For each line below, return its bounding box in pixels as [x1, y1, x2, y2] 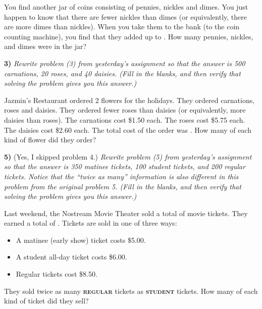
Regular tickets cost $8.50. [16, 269, 97, 279]
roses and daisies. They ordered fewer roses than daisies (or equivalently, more [4, 105, 246, 115]
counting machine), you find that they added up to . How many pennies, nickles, [4, 31, 253, 41]
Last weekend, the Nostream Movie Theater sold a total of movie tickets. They [4, 208, 248, 218]
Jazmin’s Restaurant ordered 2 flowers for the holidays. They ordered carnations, [4, 94, 255, 105]
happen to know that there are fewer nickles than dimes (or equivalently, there [4, 11, 247, 22]
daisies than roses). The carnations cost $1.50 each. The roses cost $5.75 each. [4, 114, 245, 125]
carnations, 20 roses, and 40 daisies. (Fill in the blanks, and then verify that [4, 68, 241, 78]
